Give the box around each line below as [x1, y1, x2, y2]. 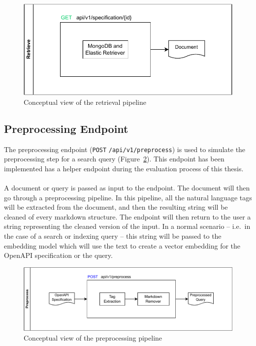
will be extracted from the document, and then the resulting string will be [4, 202, 228, 212]
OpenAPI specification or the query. [4, 250, 113, 260]
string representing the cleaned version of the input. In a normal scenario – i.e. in [4, 221, 251, 231]
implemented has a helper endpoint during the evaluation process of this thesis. [4, 163, 244, 173]
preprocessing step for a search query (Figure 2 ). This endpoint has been [4, 154, 224, 164]
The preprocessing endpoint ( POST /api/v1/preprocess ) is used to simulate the [4, 144, 246, 154]
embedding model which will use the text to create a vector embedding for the [4, 240, 241, 251]
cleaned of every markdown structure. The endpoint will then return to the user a [4, 211, 251, 221]
